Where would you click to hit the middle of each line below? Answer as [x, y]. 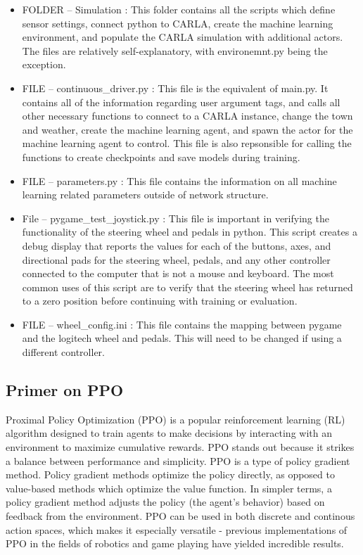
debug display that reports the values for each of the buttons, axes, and [177, 245]
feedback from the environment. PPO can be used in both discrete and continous [180, 516]
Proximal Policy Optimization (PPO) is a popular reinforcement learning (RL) [176, 419]
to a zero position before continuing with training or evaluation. [160, 301]
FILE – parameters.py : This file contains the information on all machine [179, 180]
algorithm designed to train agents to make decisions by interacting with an [169, 433]
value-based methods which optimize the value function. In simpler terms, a [169, 488]
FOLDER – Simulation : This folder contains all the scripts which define [179, 9]
